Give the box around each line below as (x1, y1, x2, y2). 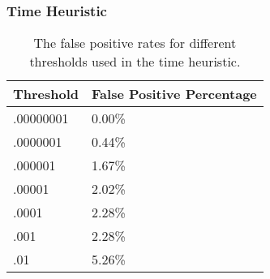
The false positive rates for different (33, 33, 237, 53)
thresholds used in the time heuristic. (29, 52, 241, 71)
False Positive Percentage (92, 84, 257, 104)
